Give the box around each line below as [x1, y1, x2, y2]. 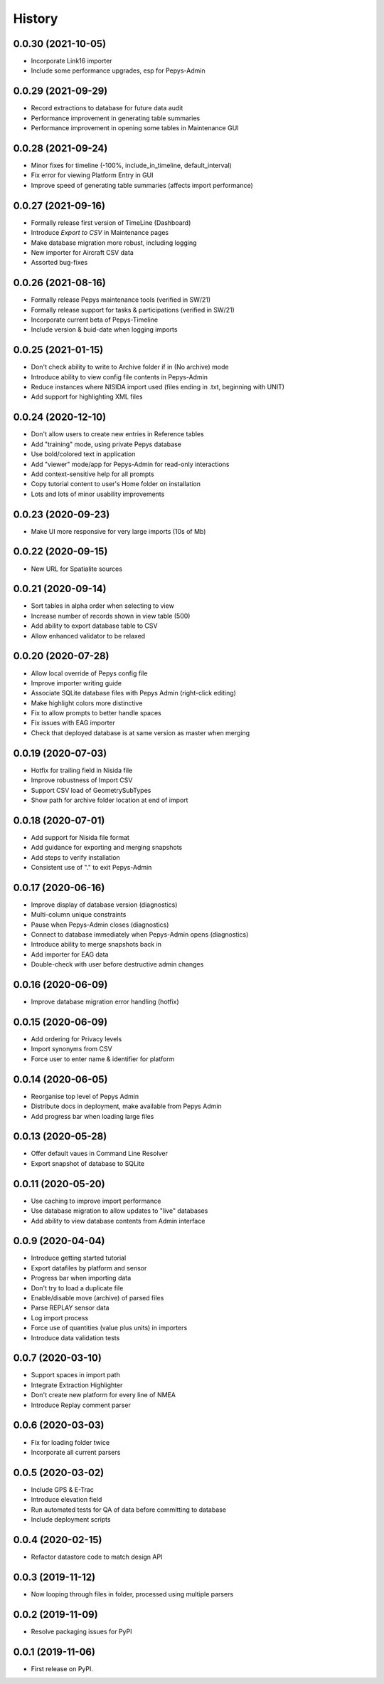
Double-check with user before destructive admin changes [31, 960, 204, 969]
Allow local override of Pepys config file [31, 669, 148, 678]
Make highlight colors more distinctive [31, 698, 143, 707]
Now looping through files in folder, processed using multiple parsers [31, 1589, 234, 1598]
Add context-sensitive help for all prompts [31, 470, 154, 478]
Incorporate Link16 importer [31, 57, 113, 65]
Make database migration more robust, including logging [31, 238, 197, 247]
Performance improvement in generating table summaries [31, 114, 201, 122]
